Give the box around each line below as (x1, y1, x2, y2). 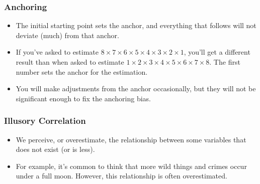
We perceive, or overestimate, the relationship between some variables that (16, 134, 246, 144)
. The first (209, 57, 240, 67)
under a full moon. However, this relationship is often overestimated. (16, 170, 227, 181)
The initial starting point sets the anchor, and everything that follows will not (16, 20, 256, 31)
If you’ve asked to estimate (16, 47, 99, 57)
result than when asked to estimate (16, 57, 124, 67)
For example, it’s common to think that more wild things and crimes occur (16, 160, 247, 171)
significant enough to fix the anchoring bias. (16, 93, 151, 103)
